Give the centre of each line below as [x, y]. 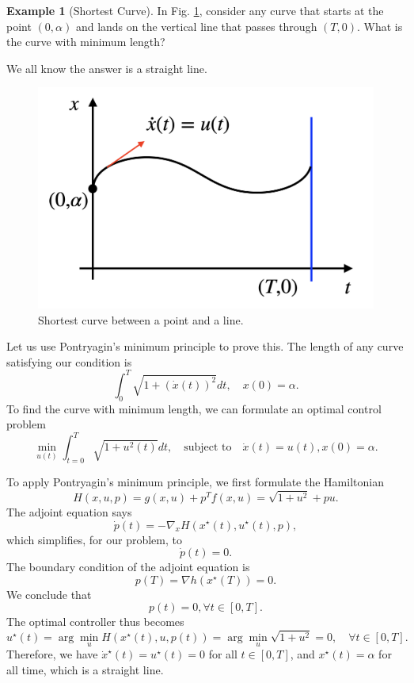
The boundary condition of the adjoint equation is [128, 567]
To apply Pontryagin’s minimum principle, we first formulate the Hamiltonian [195, 482]
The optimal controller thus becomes [95, 622]
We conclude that [49, 594]
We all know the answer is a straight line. [107, 68]
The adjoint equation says [69, 511]
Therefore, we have [52, 654]
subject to [208, 448]
